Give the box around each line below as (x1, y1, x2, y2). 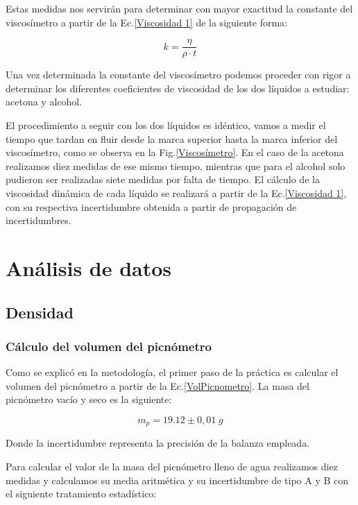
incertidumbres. (6, 213, 71, 228)
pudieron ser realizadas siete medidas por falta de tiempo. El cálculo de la (6, 172, 320, 187)
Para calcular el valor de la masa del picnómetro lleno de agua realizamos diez (6, 459, 338, 473)
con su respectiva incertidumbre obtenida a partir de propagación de (6, 199, 297, 214)
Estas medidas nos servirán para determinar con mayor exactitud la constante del (6, 1, 353, 15)
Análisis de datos (6, 253, 172, 282)
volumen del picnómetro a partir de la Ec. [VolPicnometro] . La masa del (6, 378, 309, 393)
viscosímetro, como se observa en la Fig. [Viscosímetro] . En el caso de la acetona (6, 145, 344, 160)
